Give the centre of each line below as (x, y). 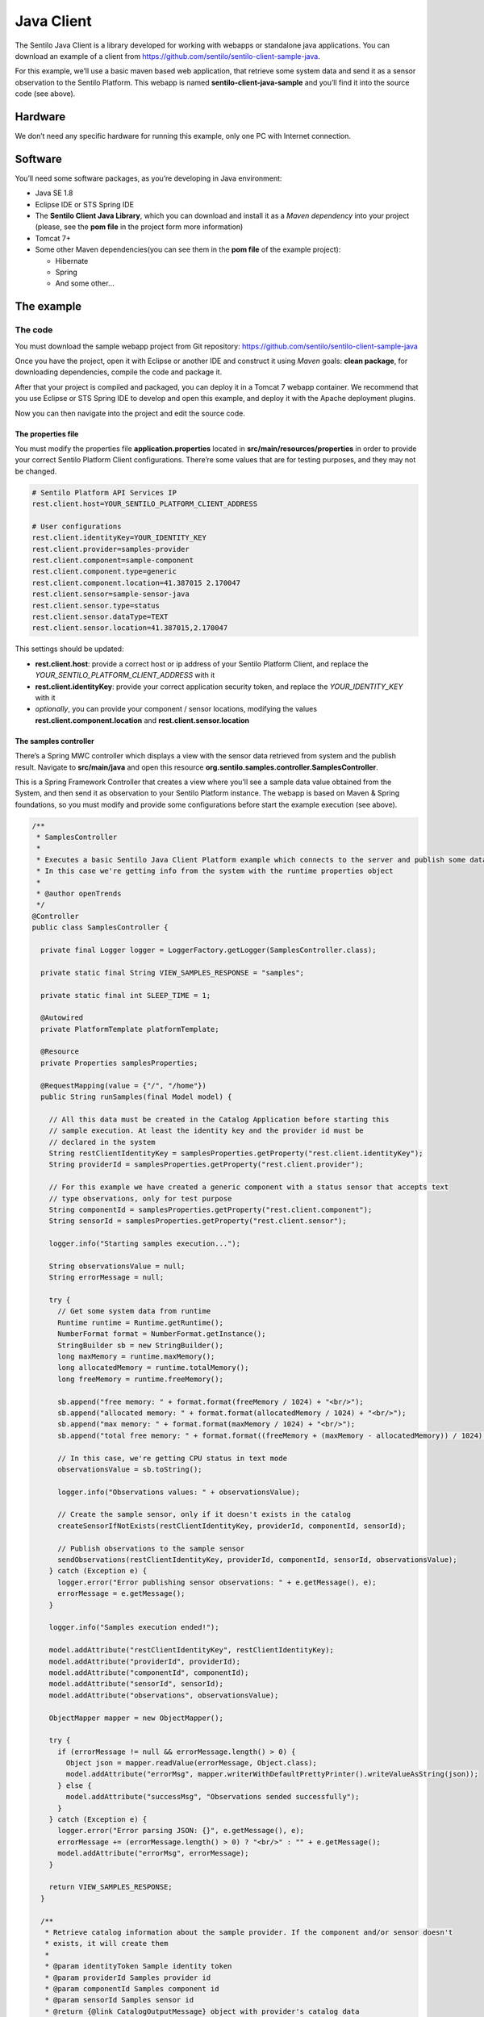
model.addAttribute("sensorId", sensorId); (136, 1684)
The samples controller (54, 741)
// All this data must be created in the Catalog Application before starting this (219, 1119)
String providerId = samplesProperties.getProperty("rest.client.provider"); (207, 1165)
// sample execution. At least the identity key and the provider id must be (207, 1131)
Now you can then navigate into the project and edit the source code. (130, 413)
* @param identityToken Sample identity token (138, 1966)
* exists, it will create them (106, 1944)
